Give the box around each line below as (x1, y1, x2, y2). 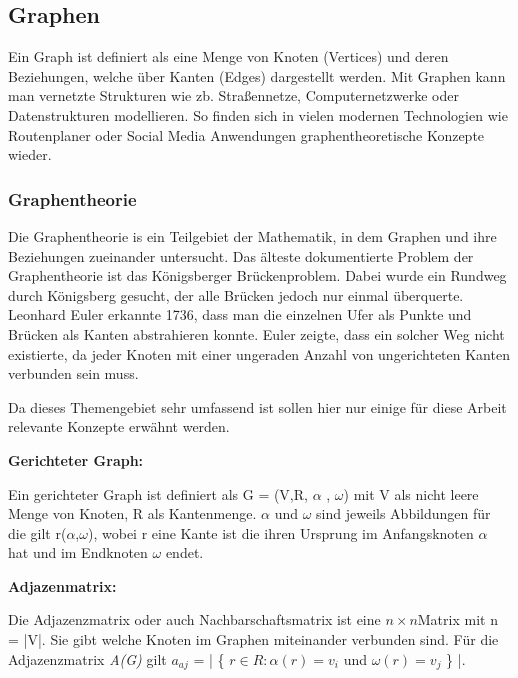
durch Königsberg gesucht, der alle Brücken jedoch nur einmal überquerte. (8, 284, 464, 305)
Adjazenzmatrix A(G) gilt (8, 648, 167, 669)
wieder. (8, 144, 52, 165)
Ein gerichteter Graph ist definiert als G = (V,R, (8, 483, 308, 504)
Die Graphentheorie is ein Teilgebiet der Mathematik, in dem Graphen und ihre (8, 225, 497, 246)
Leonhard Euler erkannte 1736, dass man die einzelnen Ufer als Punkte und (8, 304, 472, 325)
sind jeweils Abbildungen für (316, 503, 491, 524)
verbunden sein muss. (8, 363, 139, 384)
